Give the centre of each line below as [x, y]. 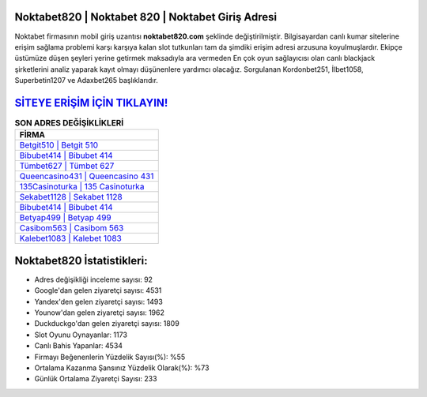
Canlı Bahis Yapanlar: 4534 [78, 346]
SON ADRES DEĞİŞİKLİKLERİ [69, 123]
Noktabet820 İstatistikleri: [81, 260]
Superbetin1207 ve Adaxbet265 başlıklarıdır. [86, 81]
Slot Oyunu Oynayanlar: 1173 [81, 335]
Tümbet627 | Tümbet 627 [67, 166]
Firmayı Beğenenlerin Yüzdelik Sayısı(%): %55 [110, 357]
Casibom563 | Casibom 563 [72, 228]
